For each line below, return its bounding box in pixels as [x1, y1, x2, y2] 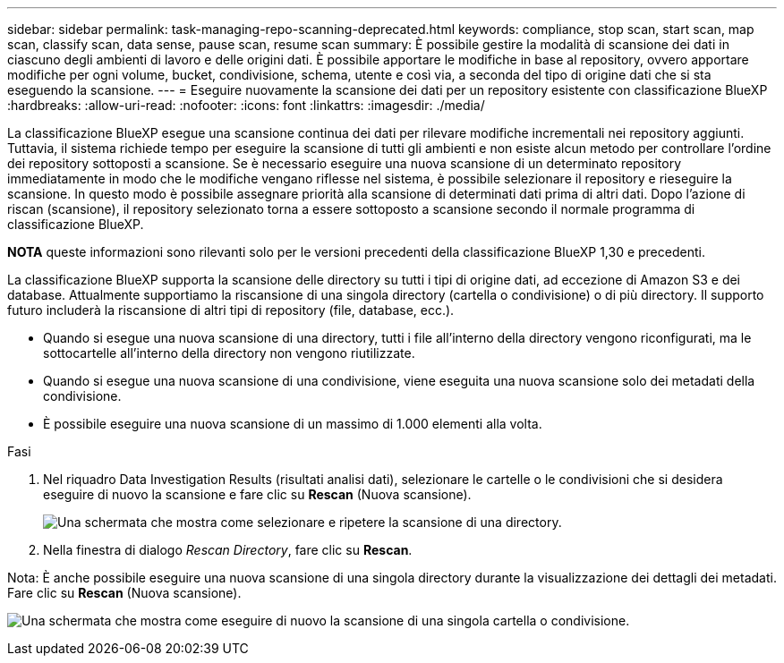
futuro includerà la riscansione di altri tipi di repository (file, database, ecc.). [7, 302, 455, 318]
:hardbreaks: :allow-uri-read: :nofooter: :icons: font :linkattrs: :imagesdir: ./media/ [7, 98, 485, 113]
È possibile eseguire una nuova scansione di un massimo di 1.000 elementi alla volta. [43, 416, 542, 431]
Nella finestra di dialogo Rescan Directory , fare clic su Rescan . [43, 542, 413, 557]
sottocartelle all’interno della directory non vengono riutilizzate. [43, 345, 415, 361]
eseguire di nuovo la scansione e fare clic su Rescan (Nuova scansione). [43, 487, 472, 502]
